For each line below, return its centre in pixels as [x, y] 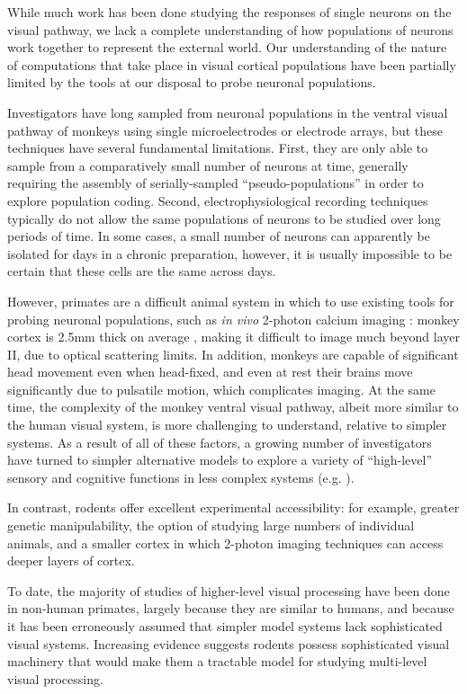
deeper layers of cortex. [71, 561]
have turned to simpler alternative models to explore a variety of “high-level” [220, 460]
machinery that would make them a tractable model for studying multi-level [217, 661]
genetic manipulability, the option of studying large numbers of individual [211, 525]
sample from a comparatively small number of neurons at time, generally [208, 165]
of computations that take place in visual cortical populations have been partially [232, 64]
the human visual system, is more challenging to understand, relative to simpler [227, 425]
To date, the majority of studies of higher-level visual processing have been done [229, 590]
